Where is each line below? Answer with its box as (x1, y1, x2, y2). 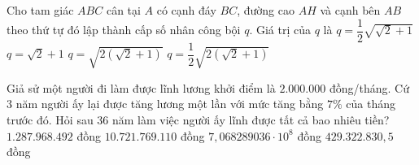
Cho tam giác (7, 2, 74, 18)
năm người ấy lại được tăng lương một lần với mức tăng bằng (15, 95, 324, 112)
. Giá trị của (249, 21, 312, 38)
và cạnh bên (320, 2, 381, 18)
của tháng (346, 95, 395, 112)
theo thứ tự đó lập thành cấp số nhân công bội (7, 21, 241, 38)
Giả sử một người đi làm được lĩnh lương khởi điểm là (7, 79, 276, 96)
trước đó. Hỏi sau (7, 111, 94, 128)
